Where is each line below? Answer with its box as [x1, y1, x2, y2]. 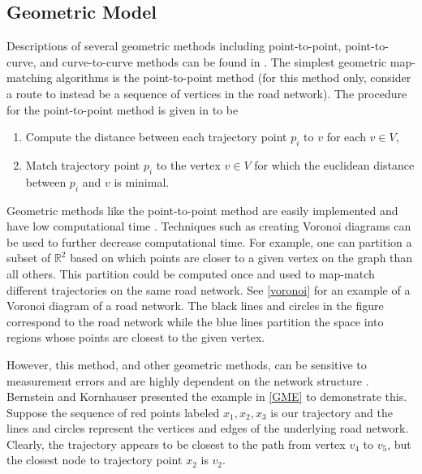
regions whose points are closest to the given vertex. [6, 329, 265, 346]
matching [6, 69, 53, 86]
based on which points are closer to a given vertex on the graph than [70, 249, 413, 266]
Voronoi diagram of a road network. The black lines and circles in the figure [6, 297, 384, 314]
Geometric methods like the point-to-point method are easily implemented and [6, 201, 398, 218]
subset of [6, 249, 51, 266]
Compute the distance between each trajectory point [25, 128, 287, 145]
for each [326, 128, 366, 145]
